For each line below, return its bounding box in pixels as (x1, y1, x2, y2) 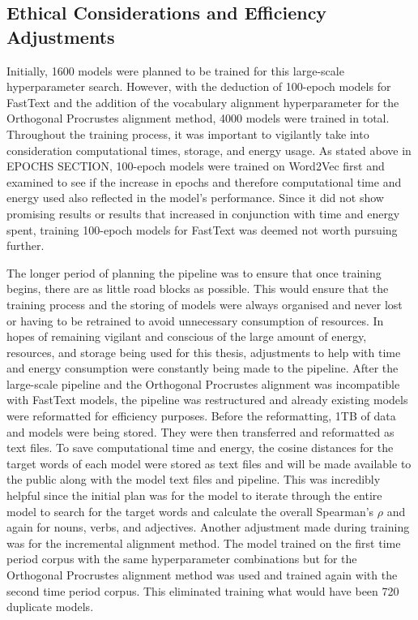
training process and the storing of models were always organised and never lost (6, 295, 403, 312)
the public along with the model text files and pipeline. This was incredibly (6, 471, 381, 488)
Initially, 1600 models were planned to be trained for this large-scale (6, 62, 344, 79)
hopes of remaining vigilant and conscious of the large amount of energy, (6, 328, 367, 345)
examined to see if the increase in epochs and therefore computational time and (6, 173, 402, 190)
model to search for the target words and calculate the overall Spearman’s (6, 502, 374, 519)
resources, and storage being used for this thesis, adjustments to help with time (6, 343, 401, 360)
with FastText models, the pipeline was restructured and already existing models (6, 391, 408, 408)
